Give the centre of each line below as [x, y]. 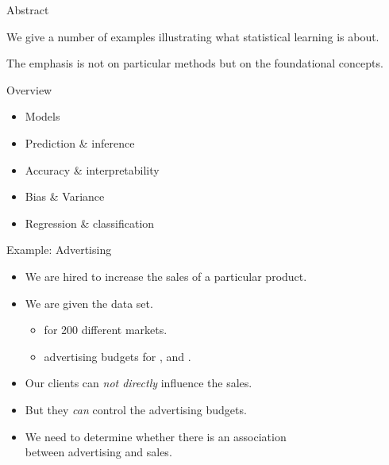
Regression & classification [90, 223]
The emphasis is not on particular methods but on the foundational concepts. [195, 63]
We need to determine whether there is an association [156, 436]
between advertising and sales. [98, 452]
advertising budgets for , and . [117, 356]
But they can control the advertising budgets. [136, 409]
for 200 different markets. [106, 330]
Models [42, 116]
